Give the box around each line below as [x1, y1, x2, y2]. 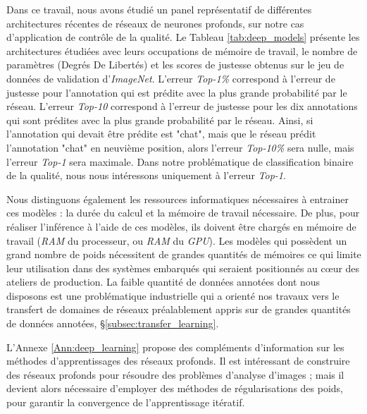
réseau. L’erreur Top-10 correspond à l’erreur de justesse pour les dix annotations [6, 99, 358, 114]
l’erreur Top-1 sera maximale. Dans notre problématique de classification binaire [6, 154, 354, 169]
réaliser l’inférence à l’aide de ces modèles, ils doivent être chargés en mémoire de [6, 219, 356, 233]
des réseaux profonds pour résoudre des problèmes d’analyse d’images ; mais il [6, 367, 344, 382]
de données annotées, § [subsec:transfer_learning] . [6, 316, 219, 331]
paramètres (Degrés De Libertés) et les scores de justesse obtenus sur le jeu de [6, 57, 344, 72]
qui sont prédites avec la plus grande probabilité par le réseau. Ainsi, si [6, 112, 313, 127]
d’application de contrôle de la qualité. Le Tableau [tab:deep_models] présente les [6, 30, 360, 44]
